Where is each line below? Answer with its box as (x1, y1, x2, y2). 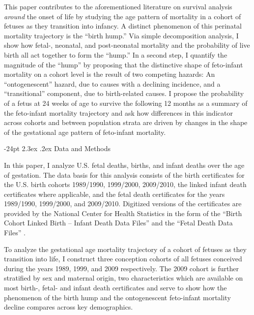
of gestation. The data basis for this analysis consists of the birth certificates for (4, 169, 245, 180)
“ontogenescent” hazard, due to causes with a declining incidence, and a (4, 78, 221, 89)
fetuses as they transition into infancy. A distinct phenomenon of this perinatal (4, 21, 242, 31)
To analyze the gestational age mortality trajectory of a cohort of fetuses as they (4, 244, 247, 254)
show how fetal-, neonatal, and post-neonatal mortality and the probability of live (4, 40, 250, 50)
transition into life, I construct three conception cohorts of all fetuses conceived (4, 253, 242, 264)
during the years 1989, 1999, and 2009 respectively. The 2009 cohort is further (4, 263, 239, 273)
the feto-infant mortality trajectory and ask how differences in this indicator (4, 107, 233, 118)
